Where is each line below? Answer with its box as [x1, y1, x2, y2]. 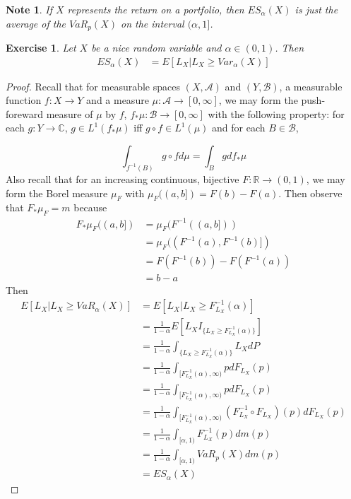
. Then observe [278, 185, 343, 200]
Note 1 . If [6, 2, 52, 16]
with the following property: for [208, 106, 345, 121]
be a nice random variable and [91, 40, 222, 55]
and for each [212, 120, 266, 135]
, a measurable [279, 78, 343, 93]
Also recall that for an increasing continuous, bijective [6, 171, 239, 186]
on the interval [121, 16, 184, 30]
